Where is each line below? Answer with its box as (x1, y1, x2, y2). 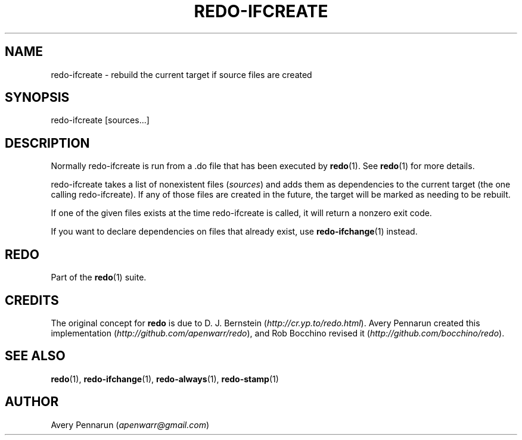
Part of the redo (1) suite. (51, 272, 147, 283)
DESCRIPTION (5, 135, 90, 151)
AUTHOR (5, 394, 59, 410)
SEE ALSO (5, 348, 66, 364)
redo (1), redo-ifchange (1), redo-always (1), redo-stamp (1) (51, 373, 279, 384)
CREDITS (5, 292, 59, 308)
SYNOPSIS (5, 90, 70, 105)
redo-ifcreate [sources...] (51, 115, 150, 126)
